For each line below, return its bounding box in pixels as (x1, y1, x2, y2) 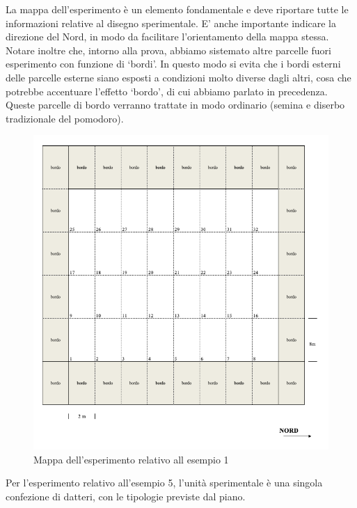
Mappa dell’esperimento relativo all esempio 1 (33, 452, 229, 466)
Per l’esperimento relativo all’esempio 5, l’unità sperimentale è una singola (6, 475, 323, 490)
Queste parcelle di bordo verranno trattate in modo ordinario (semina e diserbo (6, 97, 345, 112)
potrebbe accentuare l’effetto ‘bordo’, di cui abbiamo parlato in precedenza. (6, 84, 328, 98)
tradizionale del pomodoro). (6, 111, 124, 125)
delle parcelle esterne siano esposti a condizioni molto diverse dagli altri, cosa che (6, 70, 351, 84)
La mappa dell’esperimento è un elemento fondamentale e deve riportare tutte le (6, 2, 349, 16)
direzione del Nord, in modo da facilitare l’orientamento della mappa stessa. (6, 29, 329, 44)
